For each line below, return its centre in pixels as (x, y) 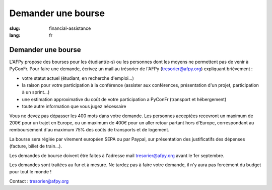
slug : (15, 28)
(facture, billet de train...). (36, 146)
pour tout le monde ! (30, 172)
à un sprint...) (36, 92)
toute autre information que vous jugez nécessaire (74, 107)
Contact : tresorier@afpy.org (39, 181)
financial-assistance (70, 28)
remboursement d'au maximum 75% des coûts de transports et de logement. (89, 130)
